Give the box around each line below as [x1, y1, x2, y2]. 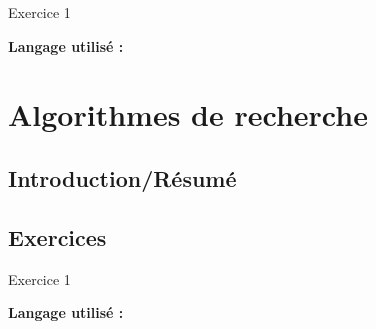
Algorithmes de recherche [8, 94, 368, 135]
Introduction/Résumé [8, 162, 237, 193]
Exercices [8, 221, 107, 252]
